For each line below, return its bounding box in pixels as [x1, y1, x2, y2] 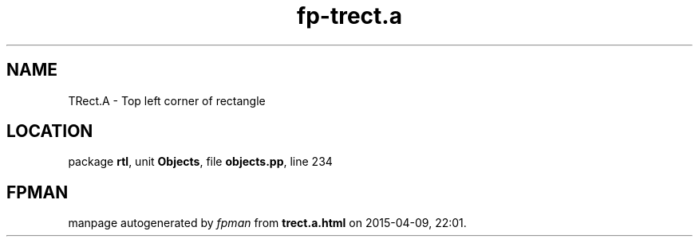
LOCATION [6, 121, 93, 142]
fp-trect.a [297, 2, 402, 29]
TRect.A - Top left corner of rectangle [68, 93, 266, 108]
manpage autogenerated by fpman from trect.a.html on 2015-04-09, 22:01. [68, 216, 467, 230]
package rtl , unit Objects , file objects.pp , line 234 [68, 155, 333, 169]
